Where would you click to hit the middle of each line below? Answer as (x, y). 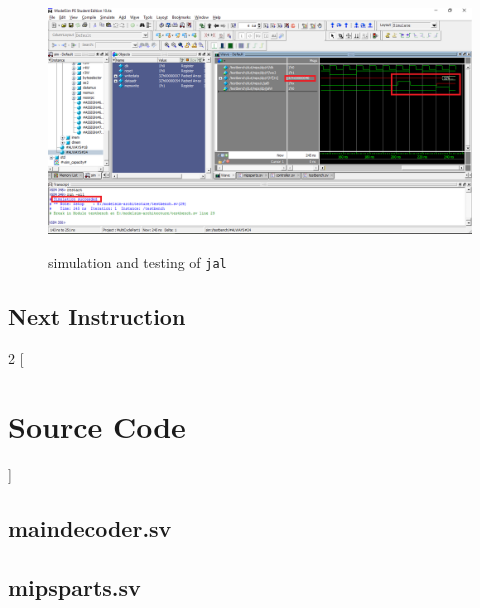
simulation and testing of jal (137, 261)
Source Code (97, 426)
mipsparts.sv (74, 587)
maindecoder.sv (90, 528)
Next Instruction (97, 315)
